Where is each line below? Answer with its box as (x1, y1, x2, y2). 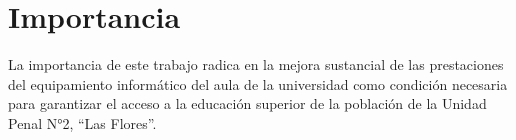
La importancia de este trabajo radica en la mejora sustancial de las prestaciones (8, 54, 504, 75)
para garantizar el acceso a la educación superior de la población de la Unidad (8, 93, 487, 114)
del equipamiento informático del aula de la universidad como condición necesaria (8, 73, 508, 94)
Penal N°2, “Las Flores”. (8, 112, 157, 133)
